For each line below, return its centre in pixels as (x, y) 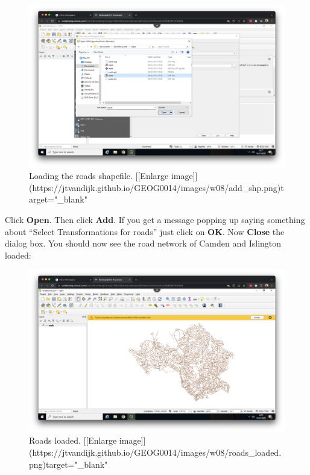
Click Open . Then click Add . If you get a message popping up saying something (155, 219)
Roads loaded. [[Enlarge (73, 440)
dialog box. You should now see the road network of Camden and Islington (143, 243)
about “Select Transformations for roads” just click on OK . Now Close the (145, 231)
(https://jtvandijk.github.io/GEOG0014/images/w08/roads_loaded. (155, 452)
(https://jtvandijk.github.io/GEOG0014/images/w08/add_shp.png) (155, 187)
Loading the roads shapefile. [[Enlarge (99, 176)
